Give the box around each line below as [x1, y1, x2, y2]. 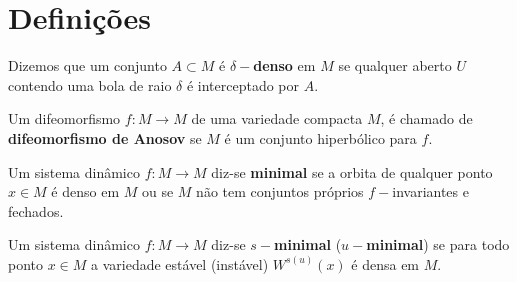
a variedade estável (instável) [91, 253, 269, 274]
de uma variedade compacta [191, 108, 363, 129]
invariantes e [392, 181, 469, 202]
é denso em [51, 181, 120, 202]
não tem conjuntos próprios [196, 181, 364, 202]
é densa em [351, 253, 420, 274]
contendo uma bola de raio [8, 74, 172, 95]
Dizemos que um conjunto [8, 55, 167, 76]
